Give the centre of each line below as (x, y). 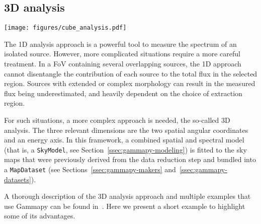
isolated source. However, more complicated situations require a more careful (122, 54)
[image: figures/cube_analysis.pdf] (65, 28)
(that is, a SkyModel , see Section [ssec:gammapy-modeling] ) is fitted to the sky (125, 149)
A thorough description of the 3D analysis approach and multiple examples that (127, 196)
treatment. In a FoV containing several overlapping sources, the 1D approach (123, 64)
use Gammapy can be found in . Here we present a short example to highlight (125, 206)
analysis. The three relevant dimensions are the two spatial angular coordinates (126, 130)
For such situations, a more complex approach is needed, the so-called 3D (117, 120)
